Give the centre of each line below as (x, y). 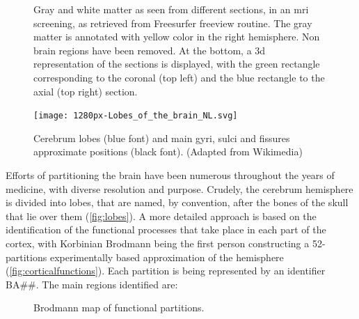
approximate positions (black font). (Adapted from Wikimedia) (168, 151)
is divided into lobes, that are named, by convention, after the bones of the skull (177, 202)
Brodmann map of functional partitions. (119, 308)
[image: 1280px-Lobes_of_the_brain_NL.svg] (136, 116)
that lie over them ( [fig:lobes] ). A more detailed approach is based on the (161, 216)
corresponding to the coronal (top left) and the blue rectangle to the (179, 77)
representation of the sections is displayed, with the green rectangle (177, 64)
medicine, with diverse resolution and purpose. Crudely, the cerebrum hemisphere (179, 188)
